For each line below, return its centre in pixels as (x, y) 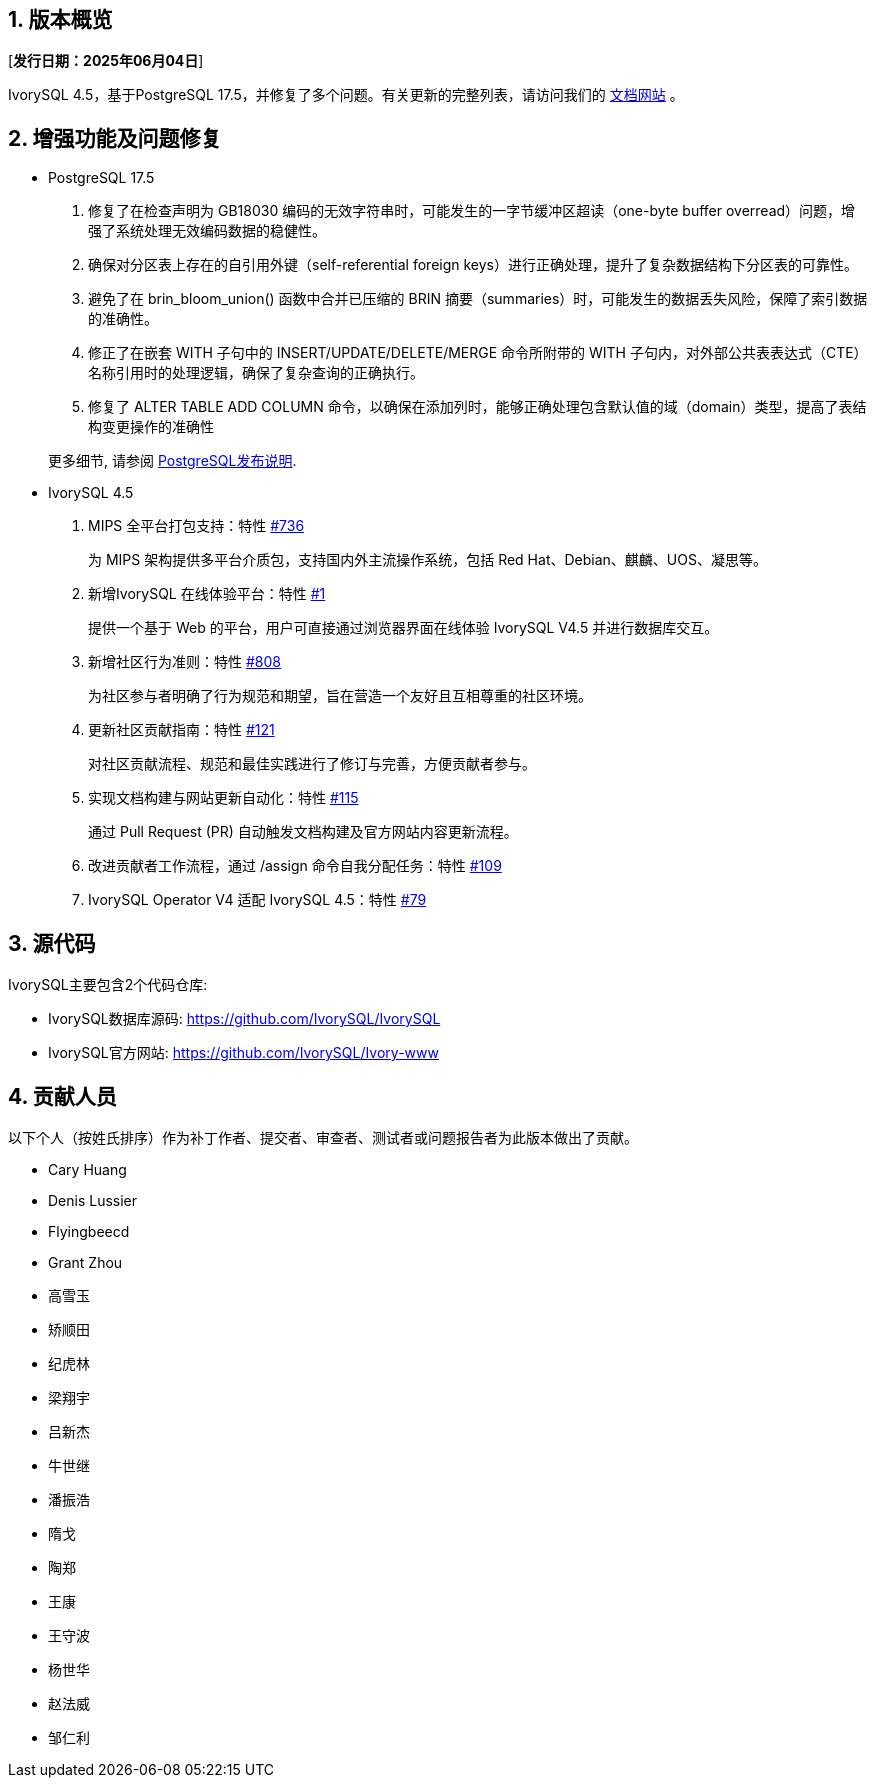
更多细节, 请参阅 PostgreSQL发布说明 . (172, 461)
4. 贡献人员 (62, 1096)
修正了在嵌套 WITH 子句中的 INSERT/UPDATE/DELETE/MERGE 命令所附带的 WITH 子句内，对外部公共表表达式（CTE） (478, 353)
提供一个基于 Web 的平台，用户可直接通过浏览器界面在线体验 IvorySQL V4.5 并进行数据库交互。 (403, 628)
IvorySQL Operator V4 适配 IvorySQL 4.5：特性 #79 (257, 900)
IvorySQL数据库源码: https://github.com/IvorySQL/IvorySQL (244, 1019)
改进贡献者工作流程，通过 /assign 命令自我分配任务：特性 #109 (295, 866)
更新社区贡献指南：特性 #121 (181, 730)
